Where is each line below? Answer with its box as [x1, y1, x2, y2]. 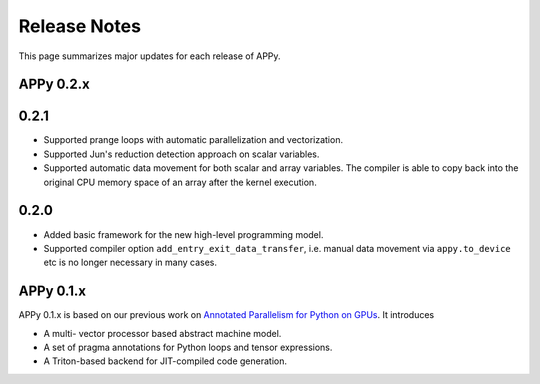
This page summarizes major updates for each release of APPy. [18, 50, 281, 62]
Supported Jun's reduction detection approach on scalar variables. [43, 148, 320, 160]
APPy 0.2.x [18, 76, 90, 93]
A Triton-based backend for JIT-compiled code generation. [43, 355, 287, 367]
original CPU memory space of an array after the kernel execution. [43, 176, 317, 188]
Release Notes [18, 15, 142, 37]
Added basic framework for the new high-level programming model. [43, 228, 324, 240]
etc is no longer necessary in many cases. [43, 256, 217, 269]
